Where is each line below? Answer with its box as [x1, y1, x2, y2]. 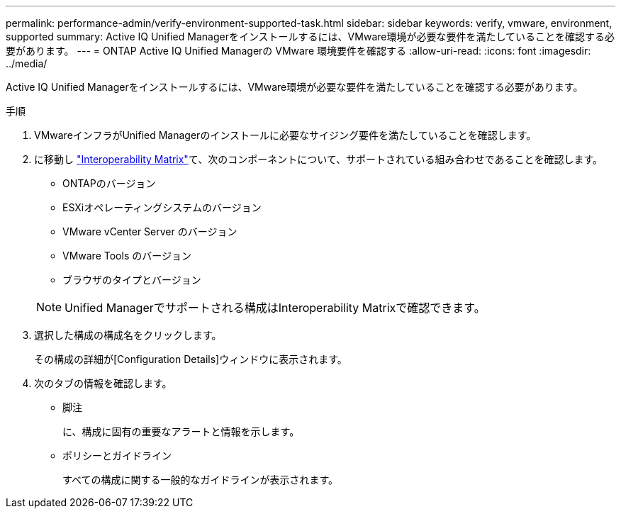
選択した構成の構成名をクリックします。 [34, 329, 222, 341]
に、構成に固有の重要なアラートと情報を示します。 [62, 425, 300, 437]
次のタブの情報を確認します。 [34, 377, 172, 389]
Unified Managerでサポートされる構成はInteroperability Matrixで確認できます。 [65, 301, 486, 315]
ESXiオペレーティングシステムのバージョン [62, 201, 262, 213]
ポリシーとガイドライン [62, 449, 172, 462]
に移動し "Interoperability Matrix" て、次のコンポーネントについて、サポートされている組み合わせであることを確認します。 [34, 153, 603, 165]
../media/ [6, 57, 47, 69]
